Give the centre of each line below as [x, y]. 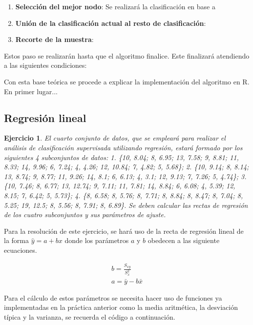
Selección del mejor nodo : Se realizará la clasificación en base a [115, 6]
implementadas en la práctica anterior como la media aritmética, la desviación [121, 307]
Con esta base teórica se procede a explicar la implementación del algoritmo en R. [127, 81]
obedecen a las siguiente [184, 240]
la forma [16, 240]
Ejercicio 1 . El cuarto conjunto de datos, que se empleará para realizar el [115, 138]
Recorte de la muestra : [54, 39]
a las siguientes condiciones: [45, 65]
